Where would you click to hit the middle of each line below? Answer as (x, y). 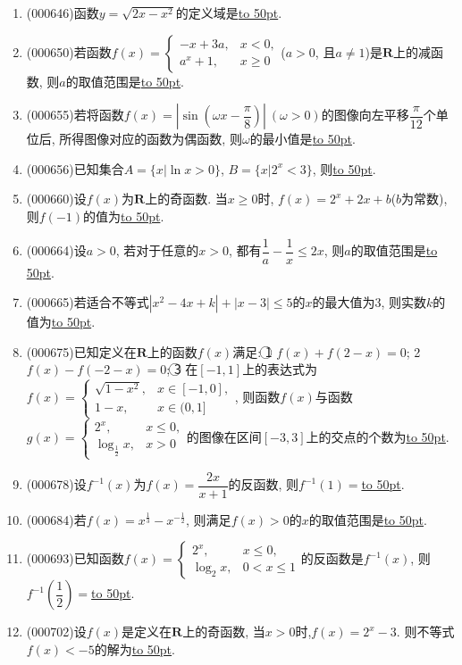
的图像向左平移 (365, 115)
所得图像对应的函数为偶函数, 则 (151, 139)
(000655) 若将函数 (75, 115)
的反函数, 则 (264, 484)
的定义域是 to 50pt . (229, 12)
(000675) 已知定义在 (81, 351)
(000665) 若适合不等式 (88, 302)
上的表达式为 (280, 369)
